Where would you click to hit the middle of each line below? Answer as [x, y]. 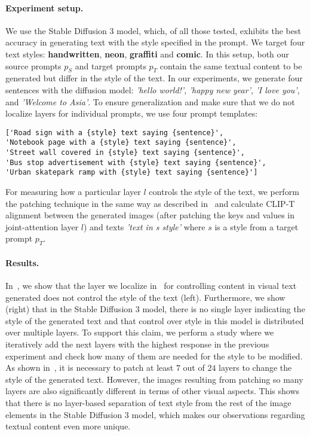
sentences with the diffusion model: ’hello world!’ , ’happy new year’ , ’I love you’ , [153, 89]
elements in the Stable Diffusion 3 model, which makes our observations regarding [155, 414]
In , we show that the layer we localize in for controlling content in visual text [151, 285]
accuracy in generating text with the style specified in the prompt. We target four [155, 42]
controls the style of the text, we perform [224, 192]
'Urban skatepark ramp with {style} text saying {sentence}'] [132, 173]
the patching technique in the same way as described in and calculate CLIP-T [150, 203]
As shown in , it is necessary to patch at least [90, 368]
